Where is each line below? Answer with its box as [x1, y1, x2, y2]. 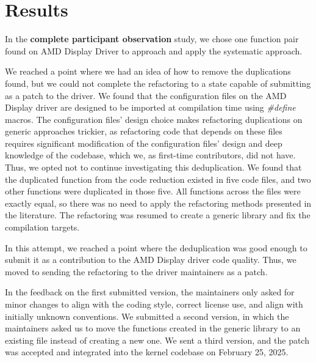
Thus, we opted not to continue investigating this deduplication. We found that [5, 161, 302, 174]
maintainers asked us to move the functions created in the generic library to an [5, 322, 301, 334]
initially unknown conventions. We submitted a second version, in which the [5, 309, 289, 322]
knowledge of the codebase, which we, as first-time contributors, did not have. [5, 149, 296, 161]
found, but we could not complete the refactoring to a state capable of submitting [5, 76, 311, 89]
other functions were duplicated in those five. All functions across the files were [5, 185, 301, 198]
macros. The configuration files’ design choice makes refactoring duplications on [5, 113, 303, 125]
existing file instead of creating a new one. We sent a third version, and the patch [5, 333, 309, 346]
